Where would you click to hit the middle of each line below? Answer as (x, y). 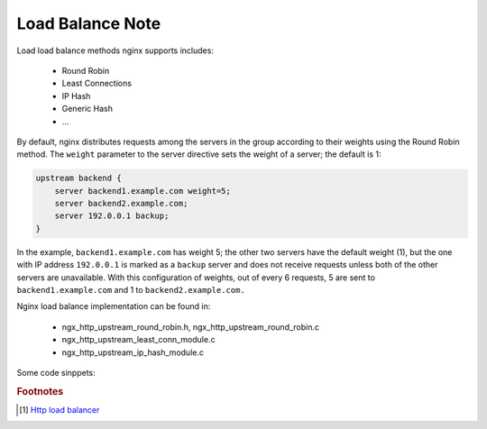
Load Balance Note (89, 23)
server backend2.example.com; (121, 204)
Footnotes (40, 391)
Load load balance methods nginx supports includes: (115, 50)
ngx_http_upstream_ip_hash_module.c (133, 352)
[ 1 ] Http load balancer (60, 409)
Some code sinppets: (56, 372)
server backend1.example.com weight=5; (143, 191)
